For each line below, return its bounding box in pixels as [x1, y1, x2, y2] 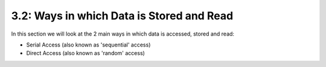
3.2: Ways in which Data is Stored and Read [11, 9, 234, 22]
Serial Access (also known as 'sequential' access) [26, 41, 151, 48]
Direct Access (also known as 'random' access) [26, 49, 145, 57]
